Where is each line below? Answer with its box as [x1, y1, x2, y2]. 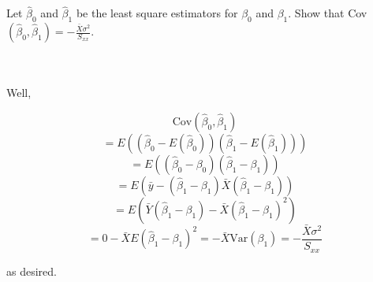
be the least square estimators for [76, 5, 238, 21]
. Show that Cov [288, 5, 367, 21]
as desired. [6, 262, 57, 279]
